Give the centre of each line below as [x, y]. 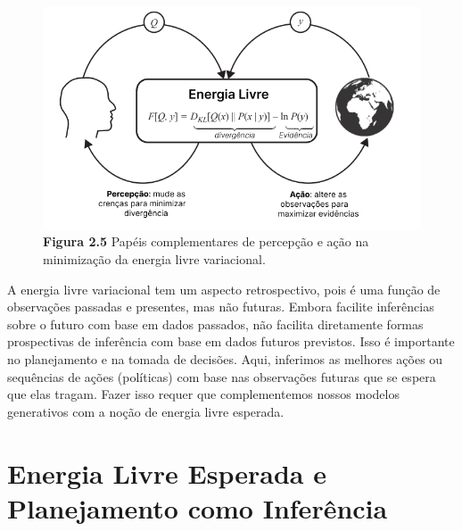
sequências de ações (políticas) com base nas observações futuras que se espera [222, 376]
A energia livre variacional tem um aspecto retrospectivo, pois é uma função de [224, 289]
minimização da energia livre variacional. [154, 259]
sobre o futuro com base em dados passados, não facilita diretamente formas [215, 324]
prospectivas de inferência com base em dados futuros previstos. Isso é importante [231, 341]
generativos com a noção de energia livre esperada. [146, 411]
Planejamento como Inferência [198, 507]
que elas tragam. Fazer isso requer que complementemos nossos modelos [203, 394]
